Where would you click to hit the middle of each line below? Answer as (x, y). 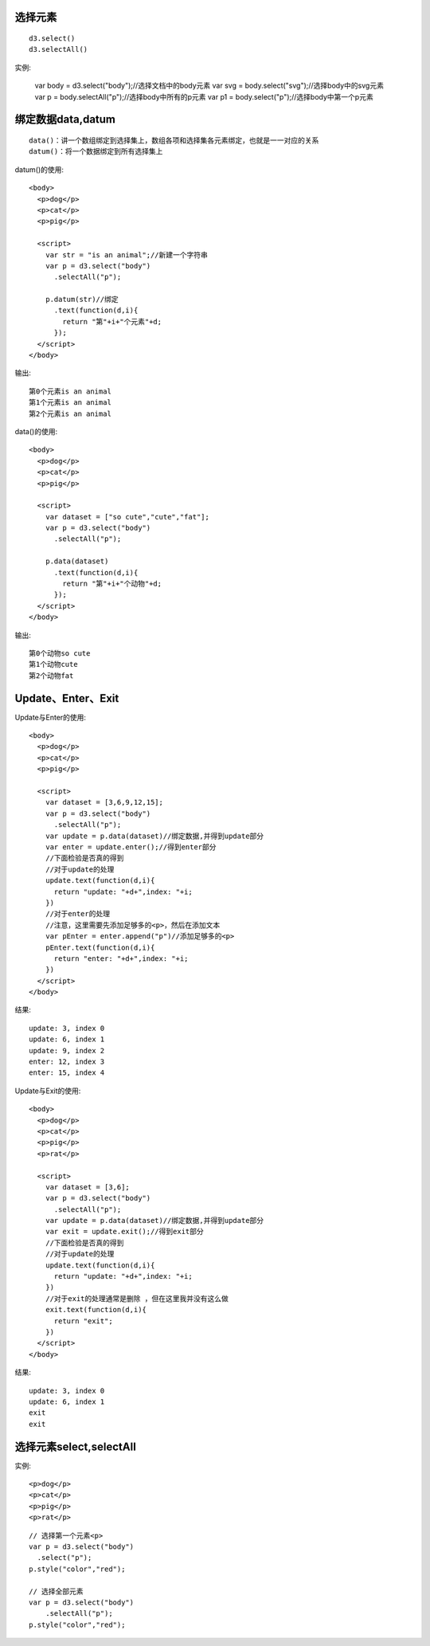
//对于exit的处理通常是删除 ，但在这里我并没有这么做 (137, 1298)
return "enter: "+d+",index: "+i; (121, 958)
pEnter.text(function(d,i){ (100, 947)
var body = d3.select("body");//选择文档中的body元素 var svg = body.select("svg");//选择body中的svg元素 (209, 86)
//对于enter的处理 (78, 914)
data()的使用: (36, 431)
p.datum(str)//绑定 (82, 300)
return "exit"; (83, 1321)
